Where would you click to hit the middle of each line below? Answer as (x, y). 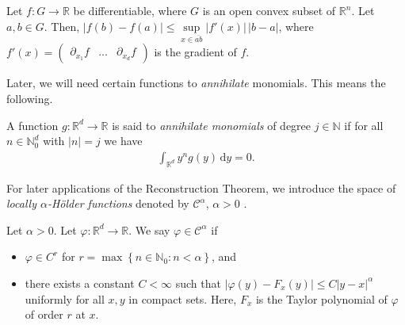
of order (44, 314)
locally (21, 203)
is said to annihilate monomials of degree (212, 125)
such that (198, 283)
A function (32, 125)
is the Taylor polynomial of (321, 298)
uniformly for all (65, 298)
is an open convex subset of (269, 10)
